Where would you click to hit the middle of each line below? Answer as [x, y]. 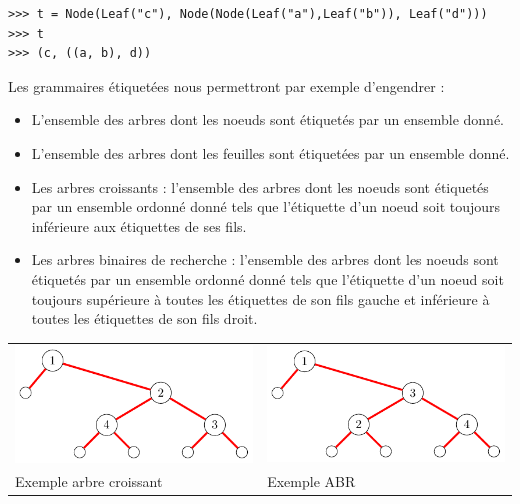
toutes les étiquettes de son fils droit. [144, 318]
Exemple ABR [311, 481]
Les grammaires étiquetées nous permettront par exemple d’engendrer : [226, 85]
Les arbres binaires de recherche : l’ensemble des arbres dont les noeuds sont [265, 259]
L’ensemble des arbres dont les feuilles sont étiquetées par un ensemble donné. [270, 152]
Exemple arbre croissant [89, 481]
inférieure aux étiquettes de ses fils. [139, 225]
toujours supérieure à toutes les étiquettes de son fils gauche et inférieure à [260, 298]
